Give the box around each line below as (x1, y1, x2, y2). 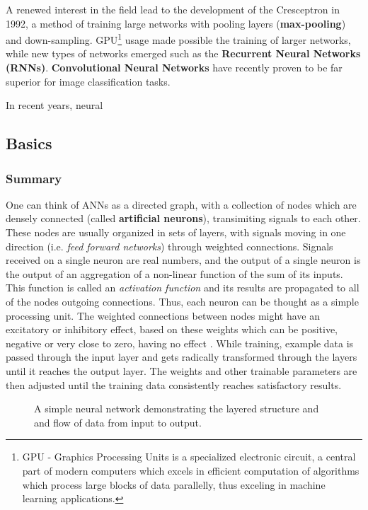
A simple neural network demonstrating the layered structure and (34, 401, 319, 416)
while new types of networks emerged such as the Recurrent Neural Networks (6, 46, 361, 61)
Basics (6, 132, 52, 154)
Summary (6, 169, 62, 187)
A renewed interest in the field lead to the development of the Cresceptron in (6, 2, 340, 16)
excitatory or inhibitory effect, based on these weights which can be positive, (6, 322, 338, 337)
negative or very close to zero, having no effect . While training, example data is (6, 335, 354, 350)
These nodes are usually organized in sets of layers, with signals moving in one (6, 225, 346, 239)
